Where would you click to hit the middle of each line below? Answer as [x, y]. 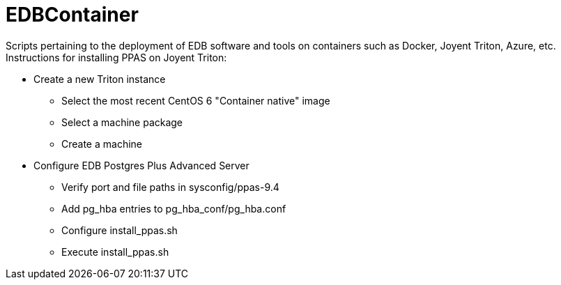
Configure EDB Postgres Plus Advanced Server [141, 165]
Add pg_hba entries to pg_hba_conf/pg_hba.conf [174, 208]
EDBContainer [72, 15]
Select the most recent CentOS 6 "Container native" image [196, 100]
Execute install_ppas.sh [115, 252]
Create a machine [102, 144]
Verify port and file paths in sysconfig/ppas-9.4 [170, 187]
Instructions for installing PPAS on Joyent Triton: [116, 57]
